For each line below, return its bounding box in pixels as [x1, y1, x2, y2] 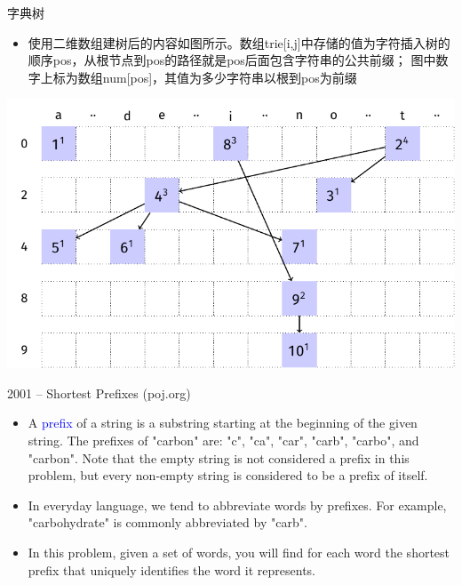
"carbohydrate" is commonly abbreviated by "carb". [28, 513, 307, 532]
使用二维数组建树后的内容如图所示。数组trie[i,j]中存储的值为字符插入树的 [28, 33, 450, 52]
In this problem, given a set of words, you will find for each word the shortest [28, 542, 450, 561]
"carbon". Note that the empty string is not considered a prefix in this [28, 448, 410, 467]
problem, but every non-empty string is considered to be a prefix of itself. [28, 466, 428, 485]
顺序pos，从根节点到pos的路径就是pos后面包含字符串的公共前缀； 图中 [28, 51, 436, 69]
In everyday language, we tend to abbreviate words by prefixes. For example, [28, 495, 447, 514]
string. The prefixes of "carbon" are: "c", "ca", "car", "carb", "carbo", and [28, 430, 419, 449]
